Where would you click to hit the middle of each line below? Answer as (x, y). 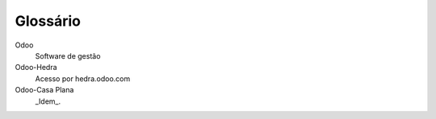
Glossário (48, 21)
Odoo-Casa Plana (44, 90)
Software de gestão (68, 55)
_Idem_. (48, 101)
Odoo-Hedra (36, 68)
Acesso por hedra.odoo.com (83, 78)
